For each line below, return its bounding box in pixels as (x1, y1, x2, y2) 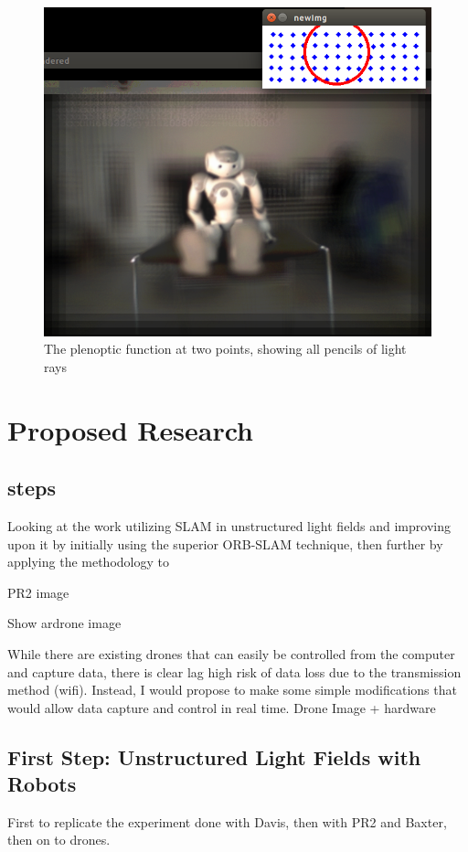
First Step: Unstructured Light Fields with (7, 742, 421, 771)
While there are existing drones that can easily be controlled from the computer (7, 644, 455, 663)
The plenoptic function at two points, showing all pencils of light (44, 339, 407, 358)
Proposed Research (7, 410, 253, 448)
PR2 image (7, 582, 69, 602)
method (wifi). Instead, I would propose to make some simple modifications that (7, 680, 457, 699)
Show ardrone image (7, 613, 122, 633)
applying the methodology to (7, 552, 169, 571)
